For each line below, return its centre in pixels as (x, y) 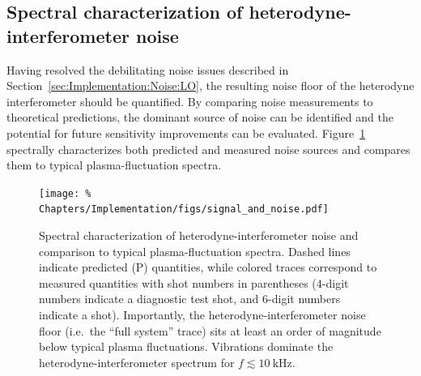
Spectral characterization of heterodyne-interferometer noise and (199, 235)
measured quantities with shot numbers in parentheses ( (178, 282)
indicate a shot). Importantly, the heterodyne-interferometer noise (202, 315)
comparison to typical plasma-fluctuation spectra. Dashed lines (195, 251)
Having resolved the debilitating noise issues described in (148, 69)
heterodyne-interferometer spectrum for (137, 362)
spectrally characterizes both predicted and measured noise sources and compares (208, 149)
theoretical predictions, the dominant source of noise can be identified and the (200, 117)
